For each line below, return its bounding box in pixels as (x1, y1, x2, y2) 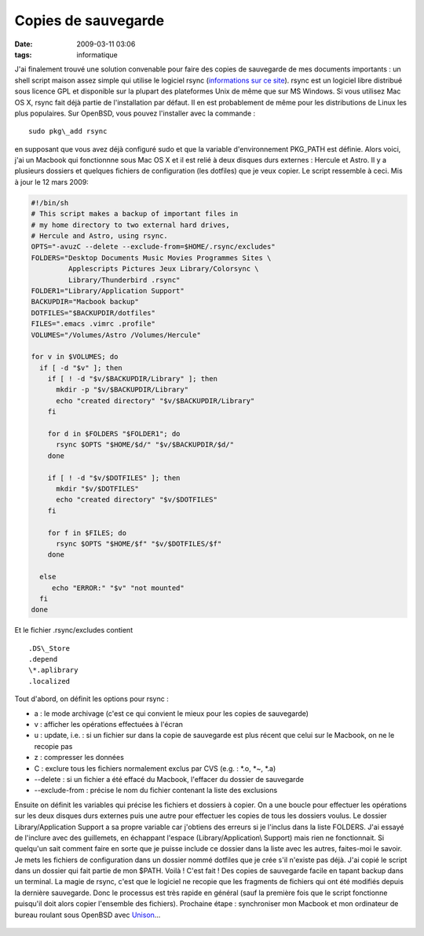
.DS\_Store (28, 644, 71, 652)
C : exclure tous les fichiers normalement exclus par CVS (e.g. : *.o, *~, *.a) (34, 763, 276, 773)
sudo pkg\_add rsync (28, 127, 108, 136)
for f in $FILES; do (47, 528, 127, 538)
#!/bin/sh (31, 198, 69, 207)
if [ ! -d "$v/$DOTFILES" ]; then (47, 473, 181, 483)
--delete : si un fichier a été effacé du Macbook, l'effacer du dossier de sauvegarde (34, 774, 304, 784)
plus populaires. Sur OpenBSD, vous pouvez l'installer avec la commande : (14, 108, 256, 118)
